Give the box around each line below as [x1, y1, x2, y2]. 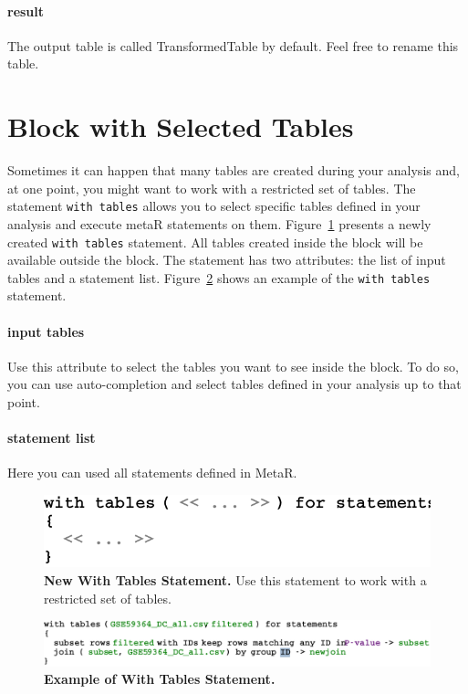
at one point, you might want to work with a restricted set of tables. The [7, 178, 416, 197]
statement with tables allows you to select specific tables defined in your [7, 196, 421, 216]
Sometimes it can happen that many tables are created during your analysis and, [7, 161, 460, 180]
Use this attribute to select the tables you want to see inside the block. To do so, [7, 356, 459, 375]
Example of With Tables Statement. [44, 669, 276, 689]
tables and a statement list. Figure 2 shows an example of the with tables [7, 268, 431, 287]
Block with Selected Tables [7, 108, 354, 145]
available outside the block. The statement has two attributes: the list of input [7, 250, 446, 269]
